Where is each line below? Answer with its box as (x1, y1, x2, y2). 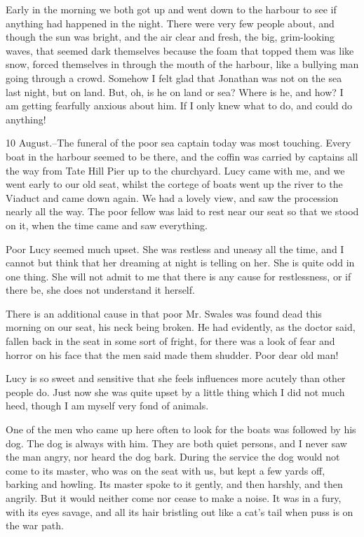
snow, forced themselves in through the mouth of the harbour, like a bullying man (6, 57, 359, 72)
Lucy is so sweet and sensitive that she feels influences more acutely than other (6, 371, 346, 386)
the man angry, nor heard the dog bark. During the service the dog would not (6, 449, 340, 464)
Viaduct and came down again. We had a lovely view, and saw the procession (6, 190, 339, 205)
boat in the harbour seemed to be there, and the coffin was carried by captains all (6, 149, 358, 163)
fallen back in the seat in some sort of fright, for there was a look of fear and (6, 334, 335, 348)
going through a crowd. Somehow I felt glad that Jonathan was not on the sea (6, 70, 342, 85)
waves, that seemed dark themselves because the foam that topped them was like (6, 43, 354, 57)
